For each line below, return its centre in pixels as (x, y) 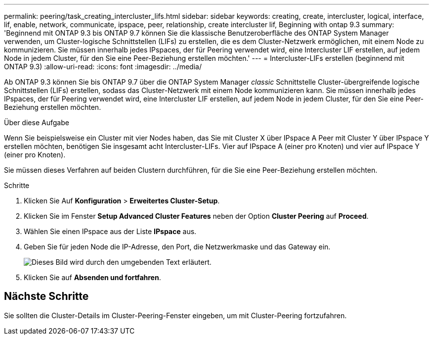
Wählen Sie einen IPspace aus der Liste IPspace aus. (110, 231)
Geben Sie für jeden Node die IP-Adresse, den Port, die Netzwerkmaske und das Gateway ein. (177, 247)
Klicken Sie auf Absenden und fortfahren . (92, 277)
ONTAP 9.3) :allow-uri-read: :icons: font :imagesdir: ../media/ (103, 67)
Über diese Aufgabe (37, 122)
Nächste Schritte (46, 296)
